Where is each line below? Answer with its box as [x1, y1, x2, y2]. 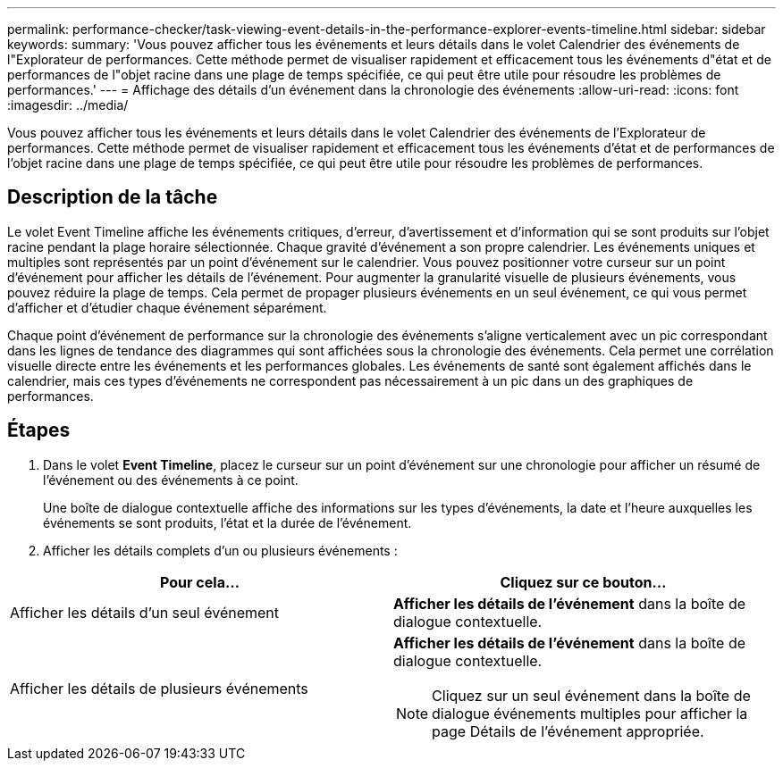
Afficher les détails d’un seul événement [10, 603, 280, 622]
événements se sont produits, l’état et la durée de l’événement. [43, 514, 412, 530]
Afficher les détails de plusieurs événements [10, 679, 308, 697]
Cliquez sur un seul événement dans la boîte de [432, 686, 751, 705]
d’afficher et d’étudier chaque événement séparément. [7, 299, 327, 315]
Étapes [7, 419, 71, 442]
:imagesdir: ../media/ [7, 97, 129, 113]
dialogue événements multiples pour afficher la [432, 704, 748, 722]
